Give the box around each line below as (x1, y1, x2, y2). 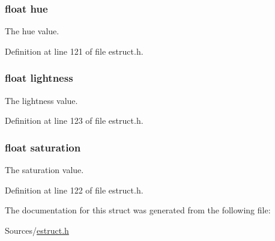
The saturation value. (5, 163, 84, 176)
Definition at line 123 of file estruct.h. (5, 114, 144, 127)
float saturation (5, 139, 81, 154)
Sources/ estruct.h (5, 224, 69, 236)
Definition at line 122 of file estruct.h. (5, 183, 144, 196)
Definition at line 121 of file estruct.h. (5, 44, 144, 57)
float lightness (5, 70, 73, 85)
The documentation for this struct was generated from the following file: (5, 204, 271, 216)
